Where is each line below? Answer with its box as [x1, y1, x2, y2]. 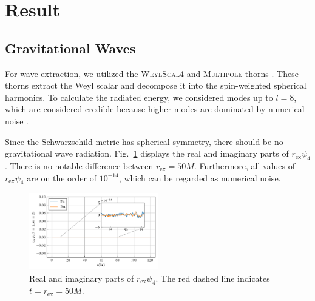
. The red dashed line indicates [155, 271, 270, 284]
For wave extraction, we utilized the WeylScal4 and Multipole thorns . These [5, 67, 299, 79]
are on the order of [27, 171, 97, 184]
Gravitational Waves [5, 38, 136, 57]
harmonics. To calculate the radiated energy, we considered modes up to [5, 90, 273, 103]
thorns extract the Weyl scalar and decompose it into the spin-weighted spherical [5, 79, 307, 92]
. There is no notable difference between [5, 159, 154, 172]
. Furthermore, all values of [194, 159, 295, 172]
